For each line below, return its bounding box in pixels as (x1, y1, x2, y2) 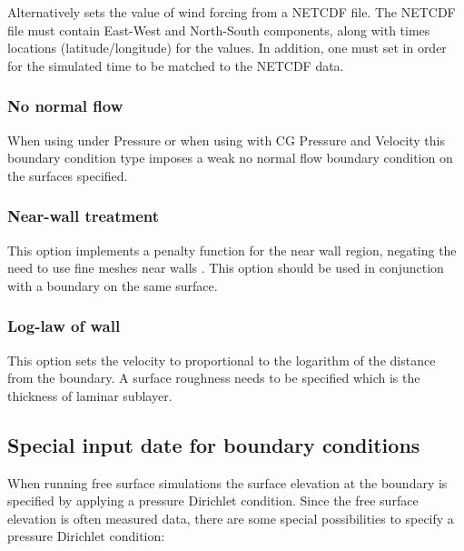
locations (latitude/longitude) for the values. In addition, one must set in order (7, 38, 447, 57)
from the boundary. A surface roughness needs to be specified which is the (7, 368, 420, 387)
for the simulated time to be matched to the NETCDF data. (7, 55, 344, 75)
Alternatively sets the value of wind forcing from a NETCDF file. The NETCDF (7, 3, 456, 21)
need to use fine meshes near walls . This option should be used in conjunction (7, 258, 444, 277)
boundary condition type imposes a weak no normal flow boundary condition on (7, 148, 453, 167)
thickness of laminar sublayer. (7, 386, 173, 405)
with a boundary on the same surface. (7, 275, 218, 295)
